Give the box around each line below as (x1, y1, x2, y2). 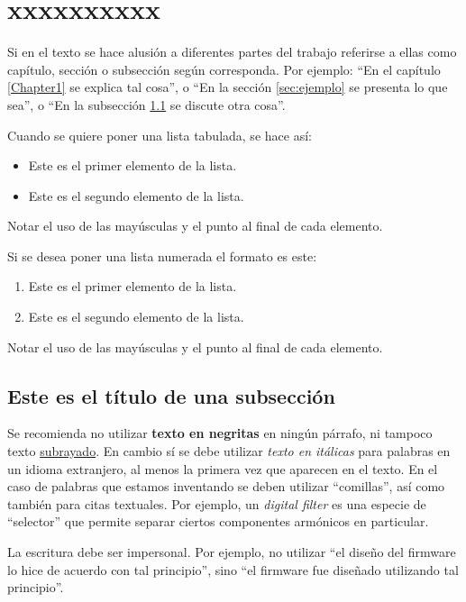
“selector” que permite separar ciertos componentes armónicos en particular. (7, 512, 429, 531)
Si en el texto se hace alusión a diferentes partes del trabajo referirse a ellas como (7, 42, 457, 61)
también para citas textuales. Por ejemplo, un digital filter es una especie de (7, 494, 426, 513)
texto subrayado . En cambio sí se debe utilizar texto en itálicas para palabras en (7, 442, 451, 461)
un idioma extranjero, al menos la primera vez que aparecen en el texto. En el (7, 459, 438, 478)
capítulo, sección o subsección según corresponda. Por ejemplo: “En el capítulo (7, 59, 441, 78)
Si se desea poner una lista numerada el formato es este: (7, 246, 317, 265)
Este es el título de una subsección (7, 381, 335, 409)
